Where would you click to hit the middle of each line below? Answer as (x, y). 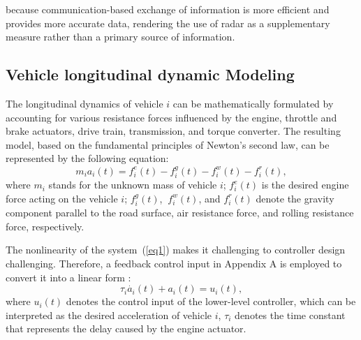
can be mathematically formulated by (253, 103)
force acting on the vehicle (62, 198)
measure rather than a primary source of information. (120, 37)
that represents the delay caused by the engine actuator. (126, 328)
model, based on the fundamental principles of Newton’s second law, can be (168, 144)
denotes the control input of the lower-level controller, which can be (211, 301)
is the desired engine (305, 185)
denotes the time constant (290, 315)
